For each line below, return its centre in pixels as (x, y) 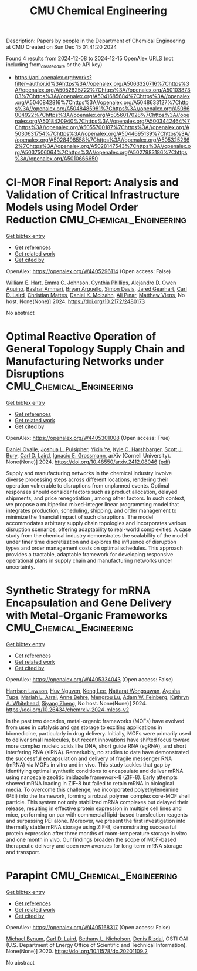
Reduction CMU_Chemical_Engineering (96, 220)
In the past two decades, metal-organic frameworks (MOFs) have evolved (95, 721)
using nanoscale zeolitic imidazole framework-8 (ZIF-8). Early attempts (92, 777)
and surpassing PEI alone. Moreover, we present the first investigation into (96, 821)
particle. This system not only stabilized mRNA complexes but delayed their (97, 802)
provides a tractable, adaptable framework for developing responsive (90, 554)
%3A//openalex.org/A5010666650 (56, 158)
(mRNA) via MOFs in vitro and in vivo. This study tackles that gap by (89, 764)
